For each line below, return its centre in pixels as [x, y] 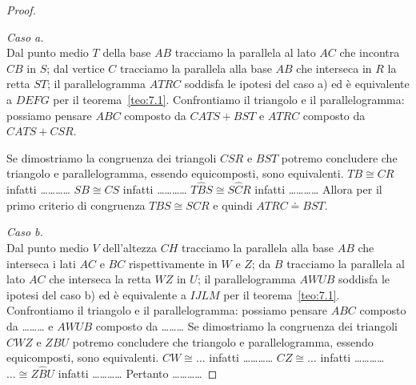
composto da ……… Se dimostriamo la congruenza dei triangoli [246, 325]
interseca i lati [41, 263]
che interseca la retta [100, 279]
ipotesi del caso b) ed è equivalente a [96, 294]
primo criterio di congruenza [76, 205]
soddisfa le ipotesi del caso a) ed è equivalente [297, 84]
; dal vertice [76, 68]
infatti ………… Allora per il [318, 189]
